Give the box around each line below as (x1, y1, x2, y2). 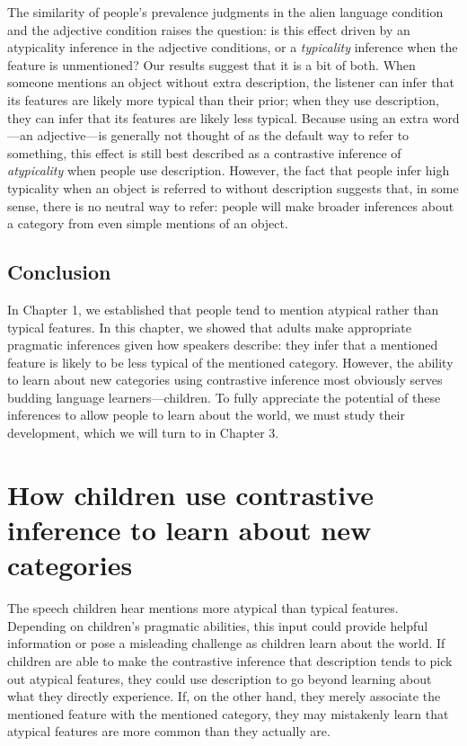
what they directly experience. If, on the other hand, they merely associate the (7, 687, 441, 706)
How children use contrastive (7, 475, 374, 512)
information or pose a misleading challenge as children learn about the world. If (7, 634, 445, 653)
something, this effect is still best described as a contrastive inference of (7, 143, 401, 162)
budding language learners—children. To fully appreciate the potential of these (7, 387, 441, 406)
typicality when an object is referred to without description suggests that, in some (7, 178, 459, 197)
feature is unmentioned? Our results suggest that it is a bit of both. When (7, 55, 416, 74)
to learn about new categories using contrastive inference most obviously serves (7, 370, 443, 389)
